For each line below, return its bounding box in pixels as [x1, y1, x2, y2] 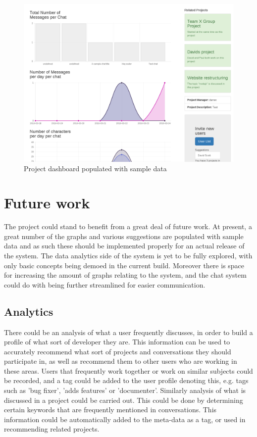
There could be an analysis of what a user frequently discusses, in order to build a [4, 327, 253, 337]
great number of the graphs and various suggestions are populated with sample [4, 231, 244, 241]
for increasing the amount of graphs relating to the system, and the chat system [4, 270, 247, 280]
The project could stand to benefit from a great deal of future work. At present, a [4, 221, 252, 232]
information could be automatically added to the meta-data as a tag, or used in [4, 414, 246, 424]
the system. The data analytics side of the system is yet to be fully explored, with [4, 250, 253, 260]
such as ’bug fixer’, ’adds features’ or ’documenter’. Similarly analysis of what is [4, 385, 246, 395]
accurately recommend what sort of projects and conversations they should [4, 346, 231, 356]
